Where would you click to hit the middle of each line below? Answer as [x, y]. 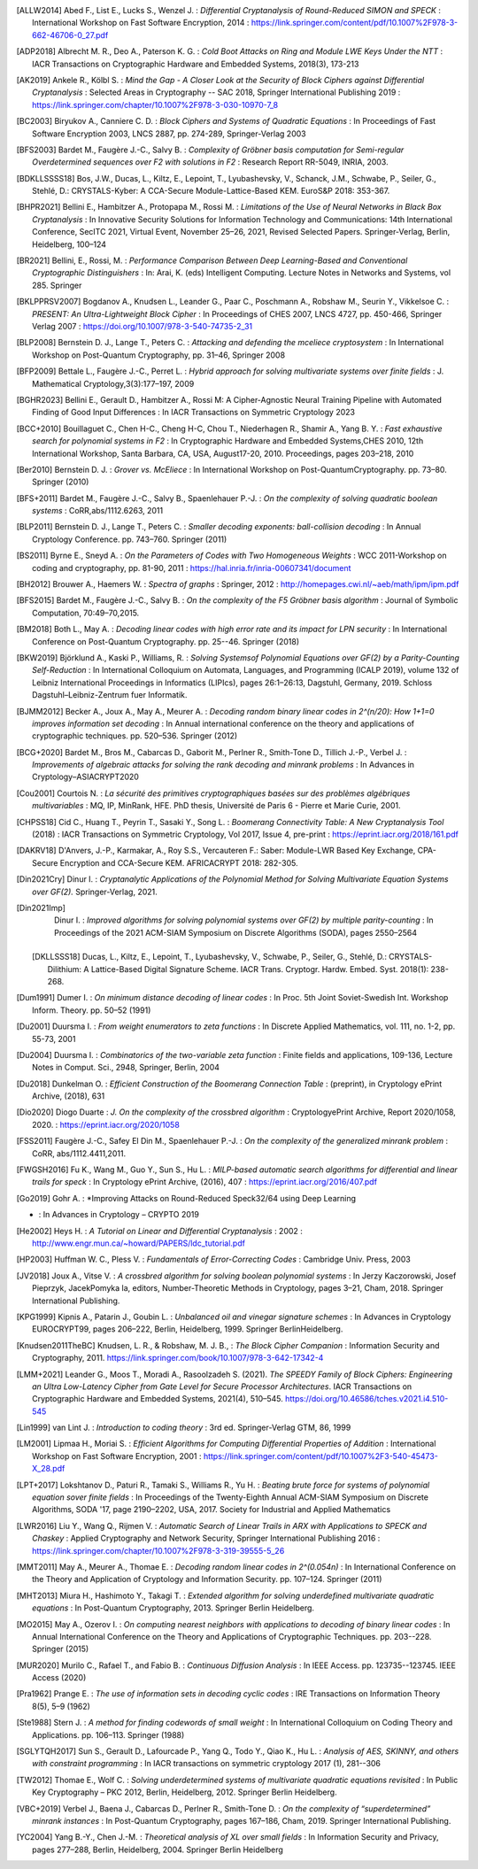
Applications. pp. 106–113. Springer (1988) [108, 1734]
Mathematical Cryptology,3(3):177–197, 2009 [113, 383]
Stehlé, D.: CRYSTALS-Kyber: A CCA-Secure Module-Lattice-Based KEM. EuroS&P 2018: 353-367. [211, 191]
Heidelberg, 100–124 [69, 244]
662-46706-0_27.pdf [70, 35]
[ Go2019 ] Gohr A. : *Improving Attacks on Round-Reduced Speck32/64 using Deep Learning [186, 1198]
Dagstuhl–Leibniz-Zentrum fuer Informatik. [110, 695]
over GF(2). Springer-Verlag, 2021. [95, 892]
